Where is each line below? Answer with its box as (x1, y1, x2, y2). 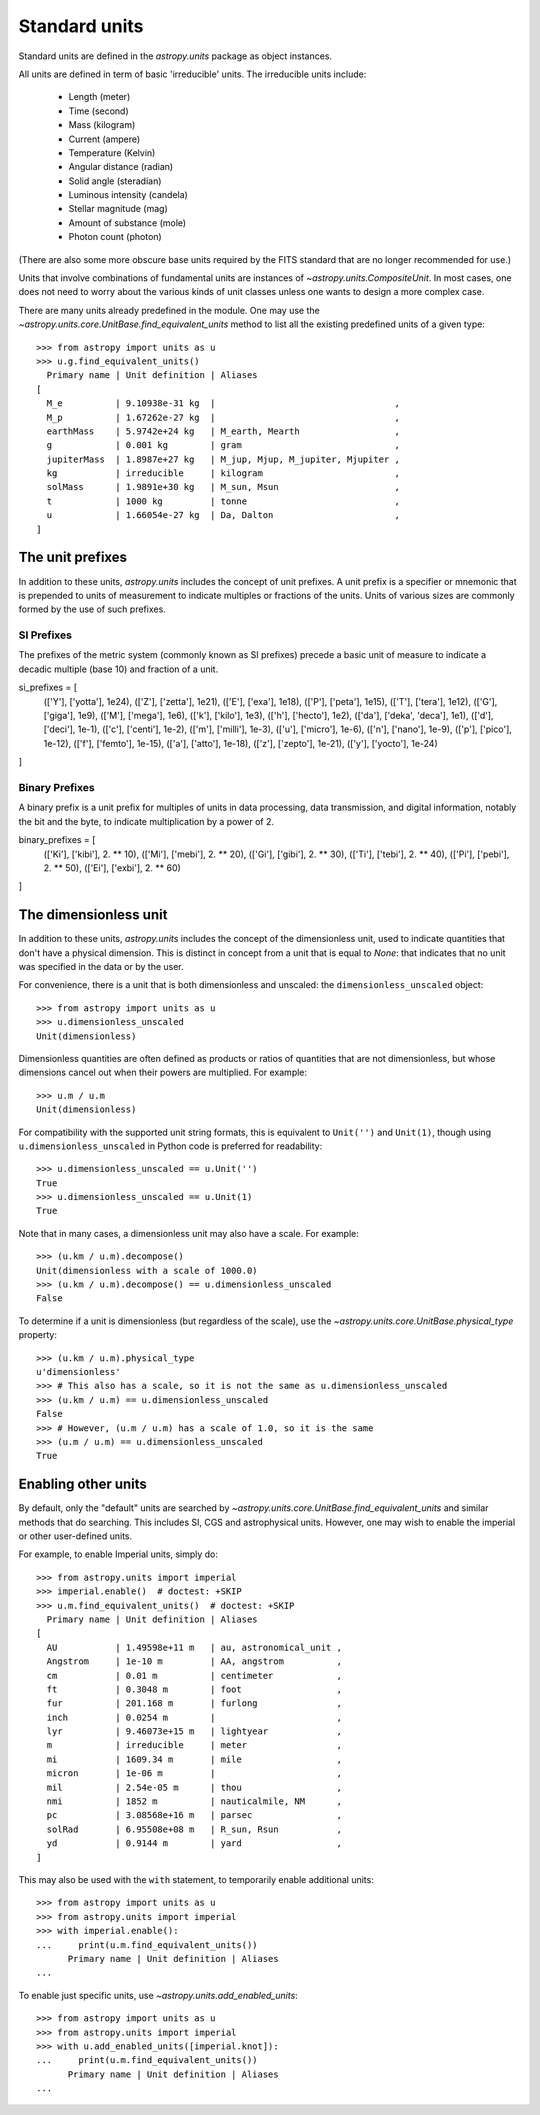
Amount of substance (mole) (68, 216, 187, 229)
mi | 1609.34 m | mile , (46, 1753, 342, 1765)
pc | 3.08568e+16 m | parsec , (46, 1810, 342, 1821)
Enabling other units (18, 1476, 147, 1493)
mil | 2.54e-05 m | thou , (46, 1781, 342, 1793)
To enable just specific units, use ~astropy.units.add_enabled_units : (18, 1989, 299, 2001)
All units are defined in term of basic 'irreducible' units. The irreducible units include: (18, 68, 367, 80)
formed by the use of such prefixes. (18, 603, 167, 615)
